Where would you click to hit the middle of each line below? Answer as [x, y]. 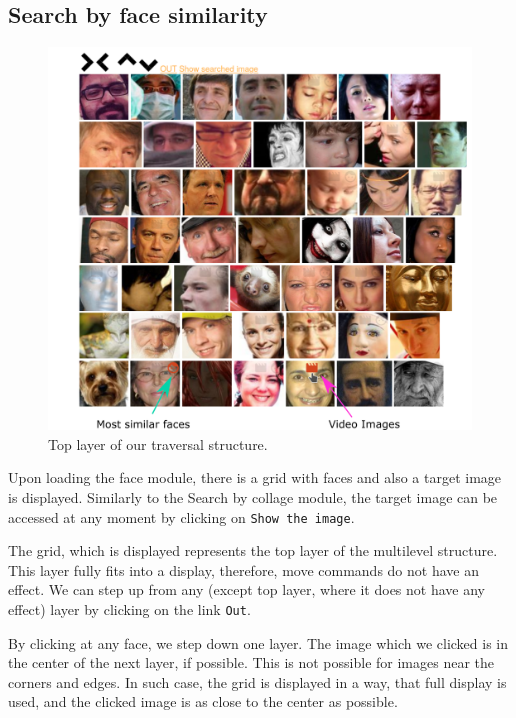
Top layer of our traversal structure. [158, 443]
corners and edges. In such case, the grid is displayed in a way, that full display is [257, 681]
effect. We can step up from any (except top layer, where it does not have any [246, 589]
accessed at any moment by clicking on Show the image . [181, 516]
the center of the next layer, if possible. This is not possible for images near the [251, 662]
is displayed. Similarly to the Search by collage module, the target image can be [253, 496]
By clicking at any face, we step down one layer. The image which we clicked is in [258, 642]
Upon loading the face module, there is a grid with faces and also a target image [255, 477]
